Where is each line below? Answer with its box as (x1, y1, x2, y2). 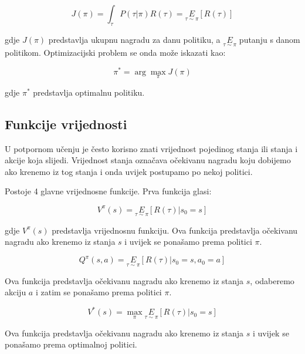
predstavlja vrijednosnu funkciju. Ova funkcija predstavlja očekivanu (52, 224, 298, 236)
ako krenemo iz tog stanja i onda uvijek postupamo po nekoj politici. (5, 165, 253, 177)
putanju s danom (239, 33, 300, 45)
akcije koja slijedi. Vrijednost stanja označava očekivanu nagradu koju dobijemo (5, 154, 291, 166)
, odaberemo (250, 274, 294, 286)
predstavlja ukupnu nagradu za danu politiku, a (48, 33, 221, 45)
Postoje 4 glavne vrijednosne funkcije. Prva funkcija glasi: (5, 185, 212, 197)
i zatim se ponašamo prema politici (35, 286, 162, 298)
